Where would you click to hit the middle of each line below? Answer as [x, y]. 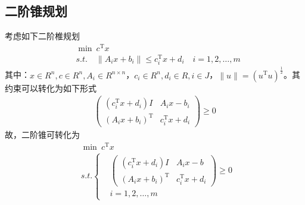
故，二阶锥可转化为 [42, 134]
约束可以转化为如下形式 [51, 88]
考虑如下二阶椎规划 [42, 36]
